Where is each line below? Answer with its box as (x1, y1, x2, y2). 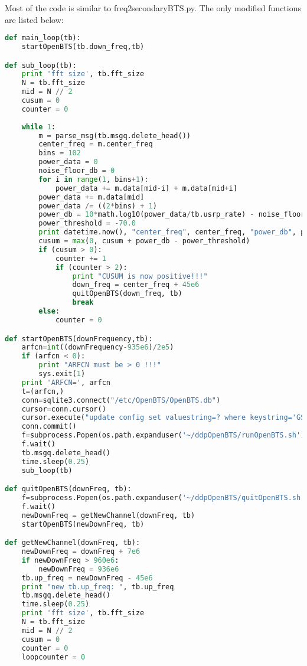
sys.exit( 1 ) (38, 370, 86, 378)
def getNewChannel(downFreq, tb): (5, 538, 141, 547)
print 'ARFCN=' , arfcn (21, 378, 111, 387)
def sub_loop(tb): (5, 61, 77, 70)
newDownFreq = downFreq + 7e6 (21, 547, 141, 556)
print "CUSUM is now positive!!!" (72, 272, 208, 280)
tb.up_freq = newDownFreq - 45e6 (21, 573, 153, 582)
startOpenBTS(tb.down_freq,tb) (21, 43, 145, 51)
